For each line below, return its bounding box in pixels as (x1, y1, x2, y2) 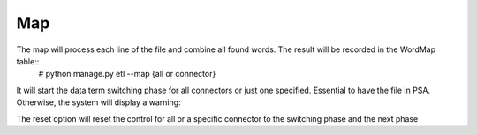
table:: (16, 56, 40, 66)
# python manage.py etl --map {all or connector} (38, 69, 216, 79)
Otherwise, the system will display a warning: (16, 97, 181, 108)
